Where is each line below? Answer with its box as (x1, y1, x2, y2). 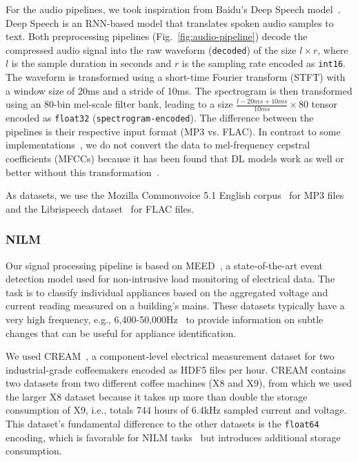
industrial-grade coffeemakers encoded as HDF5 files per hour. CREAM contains (6, 362, 346, 376)
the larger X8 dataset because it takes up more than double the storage (6, 389, 308, 403)
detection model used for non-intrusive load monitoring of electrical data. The (6, 271, 335, 286)
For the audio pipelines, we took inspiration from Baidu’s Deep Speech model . (6, 2, 341, 16)
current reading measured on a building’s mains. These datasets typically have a (6, 298, 345, 313)
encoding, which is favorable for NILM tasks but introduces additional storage (6, 430, 341, 444)
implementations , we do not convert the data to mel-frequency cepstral (6, 137, 310, 152)
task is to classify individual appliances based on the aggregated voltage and (6, 285, 328, 299)
